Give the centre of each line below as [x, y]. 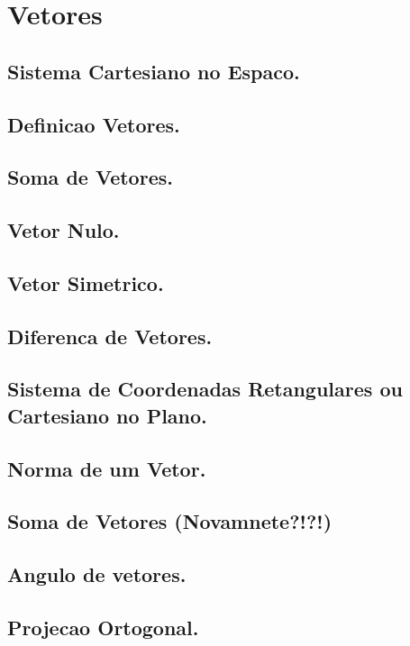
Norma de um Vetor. [107, 468]
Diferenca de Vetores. [110, 336]
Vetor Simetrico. [86, 282]
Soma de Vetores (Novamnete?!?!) [170, 521]
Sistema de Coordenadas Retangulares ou [205, 389]
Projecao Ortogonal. [103, 627]
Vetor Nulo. [64, 230]
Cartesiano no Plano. [107, 415]
